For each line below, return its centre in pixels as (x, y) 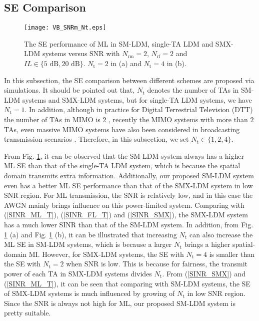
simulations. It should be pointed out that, (69, 90)
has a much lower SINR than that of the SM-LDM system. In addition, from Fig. (129, 224)
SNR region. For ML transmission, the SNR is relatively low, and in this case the (128, 195)
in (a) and (126, 63)
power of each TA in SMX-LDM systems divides (78, 273)
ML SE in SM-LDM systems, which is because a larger (88, 244)
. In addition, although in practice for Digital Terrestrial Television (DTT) (139, 109)
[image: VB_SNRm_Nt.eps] (65, 28)
